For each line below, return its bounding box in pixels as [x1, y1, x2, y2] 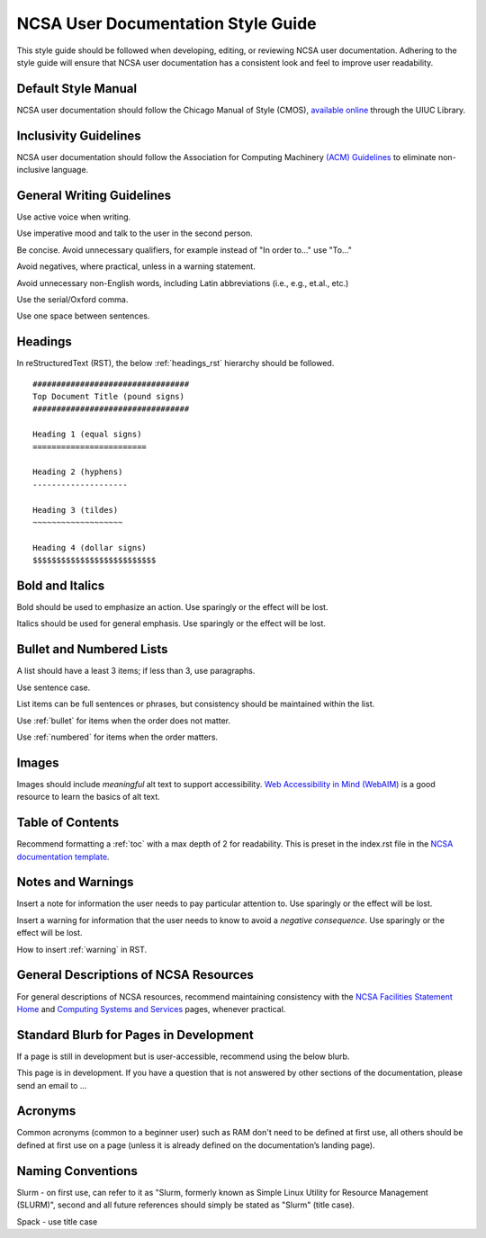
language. [50, 165, 89, 175]
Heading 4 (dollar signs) [32, 543, 148, 552]
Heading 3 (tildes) [32, 505, 119, 515]
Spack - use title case [16, 1216, 98, 1227]
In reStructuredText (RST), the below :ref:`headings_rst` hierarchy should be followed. [16, 358, 335, 369]
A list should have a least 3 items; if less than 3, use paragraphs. [16, 666, 256, 677]
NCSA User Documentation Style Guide [16, 13, 317, 33]
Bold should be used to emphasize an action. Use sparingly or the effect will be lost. [16, 602, 328, 613]
